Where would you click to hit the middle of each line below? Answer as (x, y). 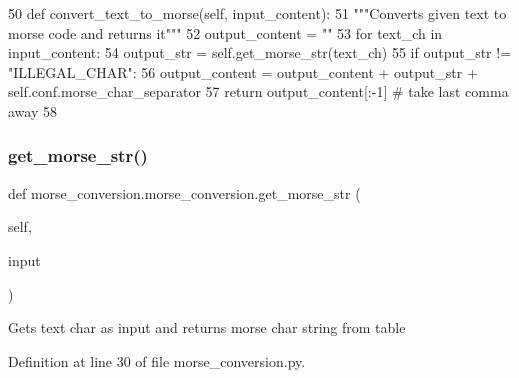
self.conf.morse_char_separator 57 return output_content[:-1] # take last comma (258, 91)
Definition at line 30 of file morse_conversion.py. (157, 360)
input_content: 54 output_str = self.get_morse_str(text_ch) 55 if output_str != (260, 52)
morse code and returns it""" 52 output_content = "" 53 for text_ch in (225, 32)
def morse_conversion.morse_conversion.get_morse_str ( (184, 192)
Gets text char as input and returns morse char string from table (207, 327)
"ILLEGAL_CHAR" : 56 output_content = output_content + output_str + (243, 71)
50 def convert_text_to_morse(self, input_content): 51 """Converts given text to (257, 13)
